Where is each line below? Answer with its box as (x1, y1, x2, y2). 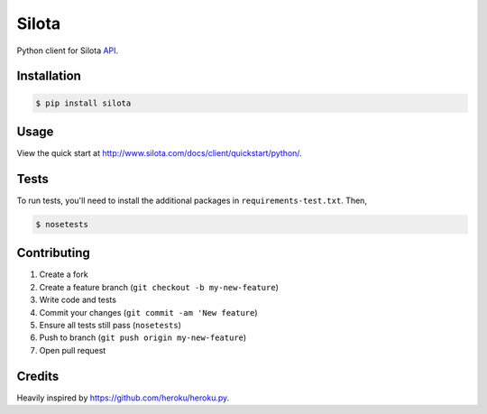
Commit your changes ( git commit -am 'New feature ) (39, 307, 258, 317)
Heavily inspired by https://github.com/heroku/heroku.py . (16, 392, 230, 403)
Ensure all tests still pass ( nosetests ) (39, 320, 182, 330)
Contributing (16, 245, 90, 261)
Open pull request (39, 345, 106, 355)
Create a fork (39, 269, 89, 280)
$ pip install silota (35, 97, 132, 108)
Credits (16, 368, 60, 383)
